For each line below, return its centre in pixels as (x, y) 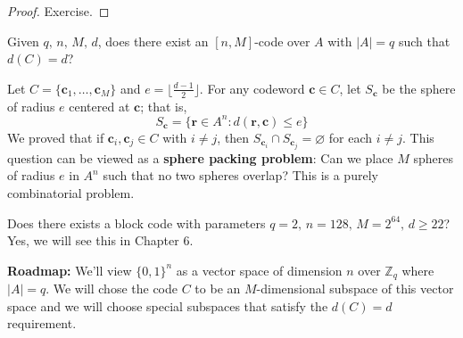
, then (233, 137)
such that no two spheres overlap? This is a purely (240, 175)
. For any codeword (252, 88)
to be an (218, 289)
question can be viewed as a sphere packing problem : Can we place (200, 157)
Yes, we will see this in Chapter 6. (100, 240)
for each (351, 137)
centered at (99, 106)
